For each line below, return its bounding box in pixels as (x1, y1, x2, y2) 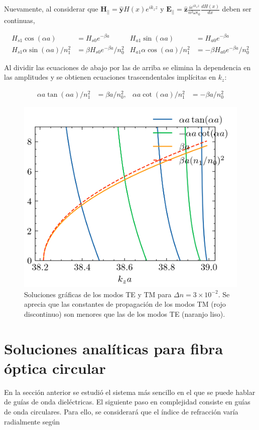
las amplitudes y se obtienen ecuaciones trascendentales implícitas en (4, 72, 216, 82)
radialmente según (4, 416, 60, 426)
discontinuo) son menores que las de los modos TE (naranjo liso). (24, 308, 225, 319)
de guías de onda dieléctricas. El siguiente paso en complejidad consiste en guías (4, 396, 250, 407)
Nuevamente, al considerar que (4, 4, 98, 14)
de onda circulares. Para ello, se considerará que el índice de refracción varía (4, 406, 238, 416)
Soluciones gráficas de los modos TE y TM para (24, 289, 172, 299)
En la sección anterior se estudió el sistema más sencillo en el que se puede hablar (4, 386, 255, 397)
